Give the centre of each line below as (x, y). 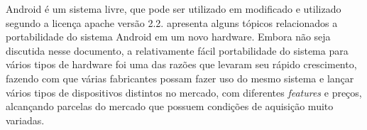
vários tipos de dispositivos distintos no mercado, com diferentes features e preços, (184, 92)
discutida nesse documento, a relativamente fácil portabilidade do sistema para (177, 50)
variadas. (25, 120)
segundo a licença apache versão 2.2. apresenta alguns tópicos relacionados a (172, 22)
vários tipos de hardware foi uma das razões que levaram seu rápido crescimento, (181, 64)
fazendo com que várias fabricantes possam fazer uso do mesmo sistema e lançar (180, 78)
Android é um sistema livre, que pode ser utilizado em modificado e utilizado (174, 9)
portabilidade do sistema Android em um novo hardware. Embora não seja (168, 37)
